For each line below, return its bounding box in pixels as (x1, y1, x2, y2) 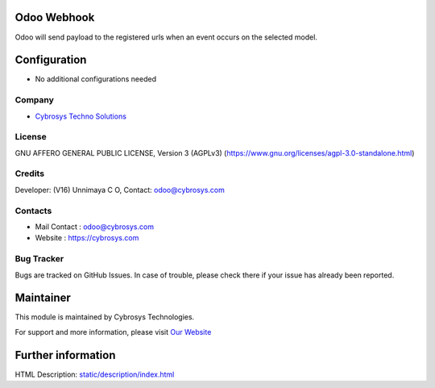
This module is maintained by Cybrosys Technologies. (14, 312, 195, 322)
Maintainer (14, 291, 72, 305)
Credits (14, 168, 44, 179)
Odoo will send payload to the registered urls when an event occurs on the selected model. (14, 32, 318, 42)
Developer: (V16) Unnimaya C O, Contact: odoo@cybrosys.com (14, 185, 226, 194)
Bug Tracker (14, 253, 64, 265)
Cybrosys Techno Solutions (35, 111, 126, 121)
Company (14, 94, 54, 106)
